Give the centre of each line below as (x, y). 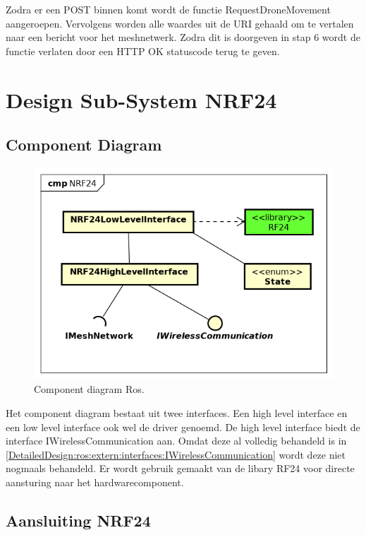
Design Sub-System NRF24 (141, 99)
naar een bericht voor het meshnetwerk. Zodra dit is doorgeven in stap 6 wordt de (183, 37)
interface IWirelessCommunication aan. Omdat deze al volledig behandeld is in (176, 441)
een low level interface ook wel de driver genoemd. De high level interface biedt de (183, 427)
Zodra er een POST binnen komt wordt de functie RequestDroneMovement (168, 9)
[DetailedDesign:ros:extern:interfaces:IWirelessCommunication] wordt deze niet (176, 454)
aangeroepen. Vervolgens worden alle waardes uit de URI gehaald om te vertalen (180, 23)
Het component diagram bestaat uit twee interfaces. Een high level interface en (177, 413)
